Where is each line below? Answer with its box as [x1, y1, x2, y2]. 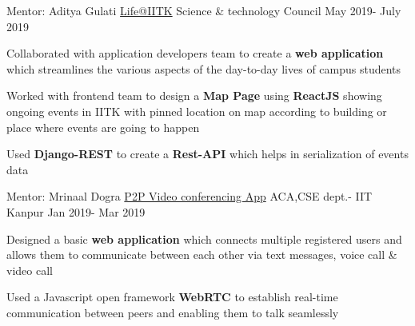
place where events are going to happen [6, 118, 200, 135]
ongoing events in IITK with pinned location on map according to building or [6, 102, 387, 119]
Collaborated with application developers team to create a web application [6, 45, 384, 62]
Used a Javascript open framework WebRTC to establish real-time [6, 288, 338, 305]
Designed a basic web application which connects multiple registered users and [6, 230, 402, 247]
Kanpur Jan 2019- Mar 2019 [6, 203, 146, 220]
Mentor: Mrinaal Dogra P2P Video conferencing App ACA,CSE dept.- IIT [6, 188, 373, 205]
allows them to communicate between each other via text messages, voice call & [6, 246, 397, 263]
